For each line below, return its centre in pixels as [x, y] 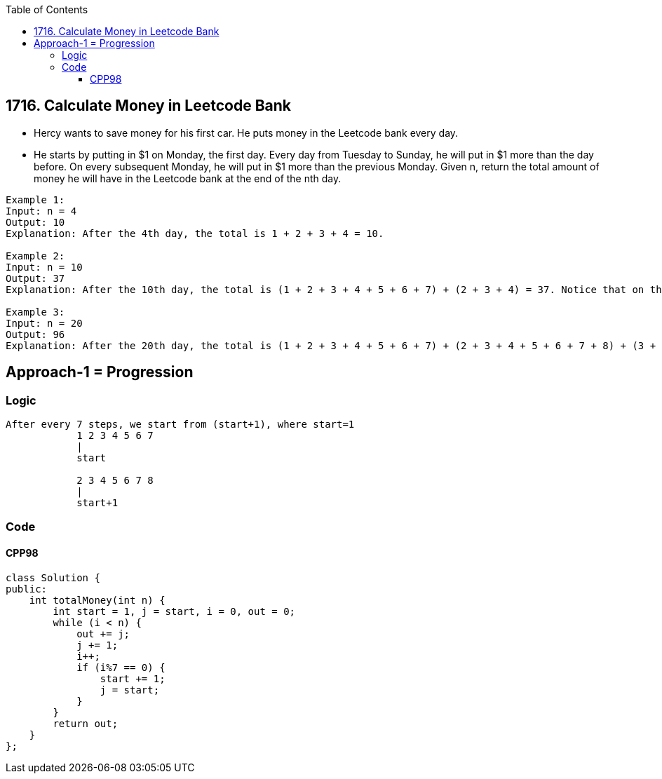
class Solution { [53, 577]
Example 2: [35, 256]
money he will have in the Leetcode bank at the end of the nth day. [188, 178]
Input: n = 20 [44, 323]
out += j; [103, 634]
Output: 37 [35, 278]
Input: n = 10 [44, 267]
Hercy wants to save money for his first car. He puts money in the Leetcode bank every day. [246, 133]
